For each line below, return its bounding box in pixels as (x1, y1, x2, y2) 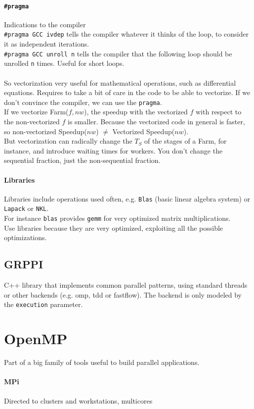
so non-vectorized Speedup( (4, 126, 87, 136)
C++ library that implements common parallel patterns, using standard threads (4, 280, 248, 290)
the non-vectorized (4, 116, 60, 127)
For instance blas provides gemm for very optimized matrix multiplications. (4, 213, 231, 223)
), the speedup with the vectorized (84, 106, 188, 117)
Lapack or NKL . (4, 203, 49, 213)
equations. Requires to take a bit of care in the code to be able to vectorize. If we (4, 87, 251, 98)
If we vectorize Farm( (4, 106, 69, 117)
